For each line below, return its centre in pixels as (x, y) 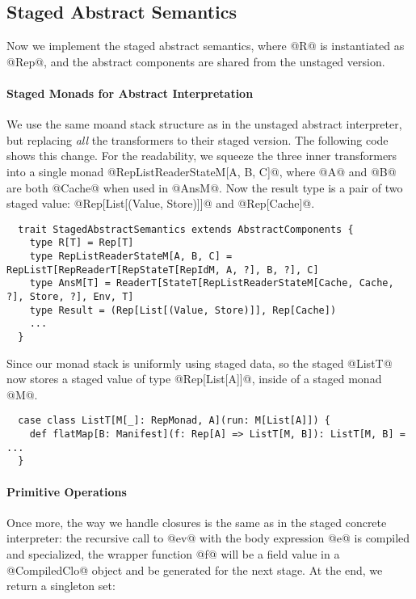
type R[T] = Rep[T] (82, 243)
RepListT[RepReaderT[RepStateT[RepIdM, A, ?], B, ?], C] (163, 270)
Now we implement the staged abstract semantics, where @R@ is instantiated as (206, 46)
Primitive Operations (67, 491)
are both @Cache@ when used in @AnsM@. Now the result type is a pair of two (205, 187)
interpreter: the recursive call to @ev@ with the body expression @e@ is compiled (208, 538)
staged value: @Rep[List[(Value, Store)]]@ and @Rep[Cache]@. (161, 203)
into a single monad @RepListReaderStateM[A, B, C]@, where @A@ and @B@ (202, 171)
